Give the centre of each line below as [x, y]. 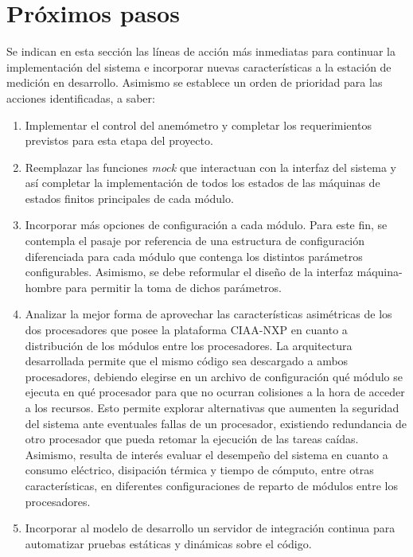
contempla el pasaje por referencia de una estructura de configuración [195, 241]
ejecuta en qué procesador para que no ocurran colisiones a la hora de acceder [215, 392]
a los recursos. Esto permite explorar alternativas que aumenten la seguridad [212, 407]
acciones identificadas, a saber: [81, 97]
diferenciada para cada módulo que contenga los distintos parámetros [194, 256]
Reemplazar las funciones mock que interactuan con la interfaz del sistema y [210, 167]
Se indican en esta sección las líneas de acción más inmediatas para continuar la [201, 51]
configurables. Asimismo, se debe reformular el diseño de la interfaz [189, 272]
